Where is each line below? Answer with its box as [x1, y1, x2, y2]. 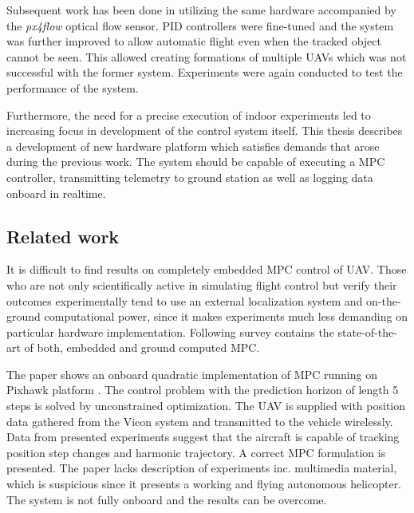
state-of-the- [337, 323, 397, 340]
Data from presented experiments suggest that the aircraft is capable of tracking [6, 428, 400, 445]
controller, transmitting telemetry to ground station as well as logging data [6, 168, 373, 185]
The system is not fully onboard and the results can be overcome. [6, 491, 327, 507]
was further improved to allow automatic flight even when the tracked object [6, 33, 381, 49]
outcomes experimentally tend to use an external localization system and [6, 292, 363, 309]
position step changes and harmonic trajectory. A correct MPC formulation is [6, 444, 386, 460]
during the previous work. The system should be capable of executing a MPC [6, 153, 385, 170]
